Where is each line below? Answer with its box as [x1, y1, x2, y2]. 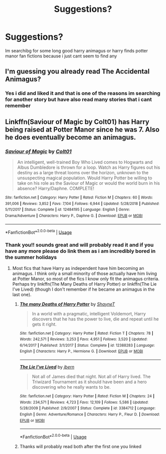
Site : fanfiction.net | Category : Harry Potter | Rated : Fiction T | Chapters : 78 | [19, 331, 154, 336]
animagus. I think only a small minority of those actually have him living [12, 270, 157, 276]
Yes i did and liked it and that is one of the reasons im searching [5, 90, 161, 97]
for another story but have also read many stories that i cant [5, 96, 152, 103]
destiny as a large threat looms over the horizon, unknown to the [17, 169, 149, 175]
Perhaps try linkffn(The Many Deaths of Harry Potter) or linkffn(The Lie [12, 281, 157, 287]
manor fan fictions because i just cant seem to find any [5, 53, 117, 59]
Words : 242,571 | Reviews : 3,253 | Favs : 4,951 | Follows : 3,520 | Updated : [19, 337, 148, 342]
